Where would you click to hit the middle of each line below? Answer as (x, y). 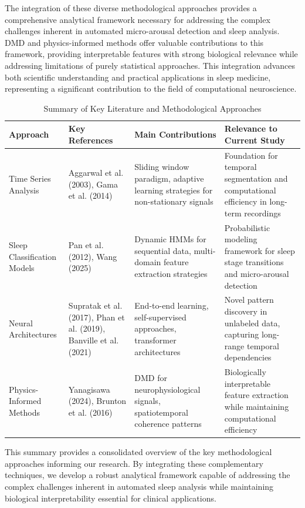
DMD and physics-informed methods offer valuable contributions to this (134, 42)
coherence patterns (168, 424)
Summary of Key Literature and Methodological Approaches (152, 108)
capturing (242, 334)
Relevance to (251, 128)
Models (22, 268)
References (91, 140)
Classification (33, 256)
